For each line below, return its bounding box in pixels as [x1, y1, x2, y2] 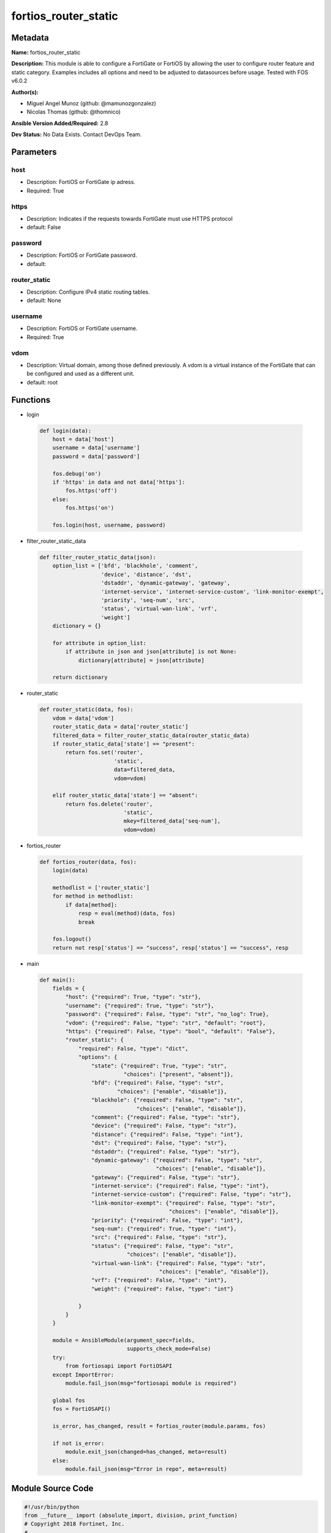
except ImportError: [52, 1371, 115, 1378]
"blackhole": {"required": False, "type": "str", [91, 1096, 243, 1104]
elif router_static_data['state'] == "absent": [52, 792, 199, 799]
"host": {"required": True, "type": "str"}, [65, 993, 202, 1001]
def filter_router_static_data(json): [39, 554, 156, 560]
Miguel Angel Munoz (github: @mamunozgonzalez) [26, 100, 156, 107]
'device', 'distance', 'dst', [101, 571, 192, 578]
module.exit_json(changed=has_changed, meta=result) [65, 1448, 227, 1456]
